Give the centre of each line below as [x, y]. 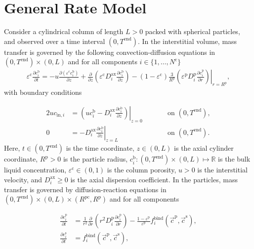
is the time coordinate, [100, 148]
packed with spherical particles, [192, 31]
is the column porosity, [142, 170]
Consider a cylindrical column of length [64, 31]
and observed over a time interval [55, 41]
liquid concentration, [35, 170]
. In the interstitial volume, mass [187, 41]
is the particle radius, [95, 159]
